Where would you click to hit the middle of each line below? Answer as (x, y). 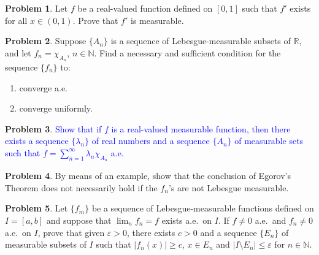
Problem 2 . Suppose (46, 41)
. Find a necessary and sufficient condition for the (187, 52)
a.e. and (271, 220)
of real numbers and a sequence (151, 141)
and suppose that (79, 220)
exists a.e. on (187, 220)
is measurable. (157, 20)
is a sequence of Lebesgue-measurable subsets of (201, 41)
